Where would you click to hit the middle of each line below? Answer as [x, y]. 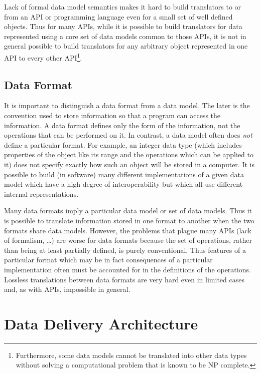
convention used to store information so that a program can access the [112, 115]
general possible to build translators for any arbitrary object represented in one [126, 46]
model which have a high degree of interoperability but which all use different [123, 184]
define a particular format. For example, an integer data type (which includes [123, 144]
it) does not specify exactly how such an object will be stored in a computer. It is [129, 164]
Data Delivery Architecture [101, 323]
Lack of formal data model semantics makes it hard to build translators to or [123, 7]
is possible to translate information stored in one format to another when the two [129, 220]
